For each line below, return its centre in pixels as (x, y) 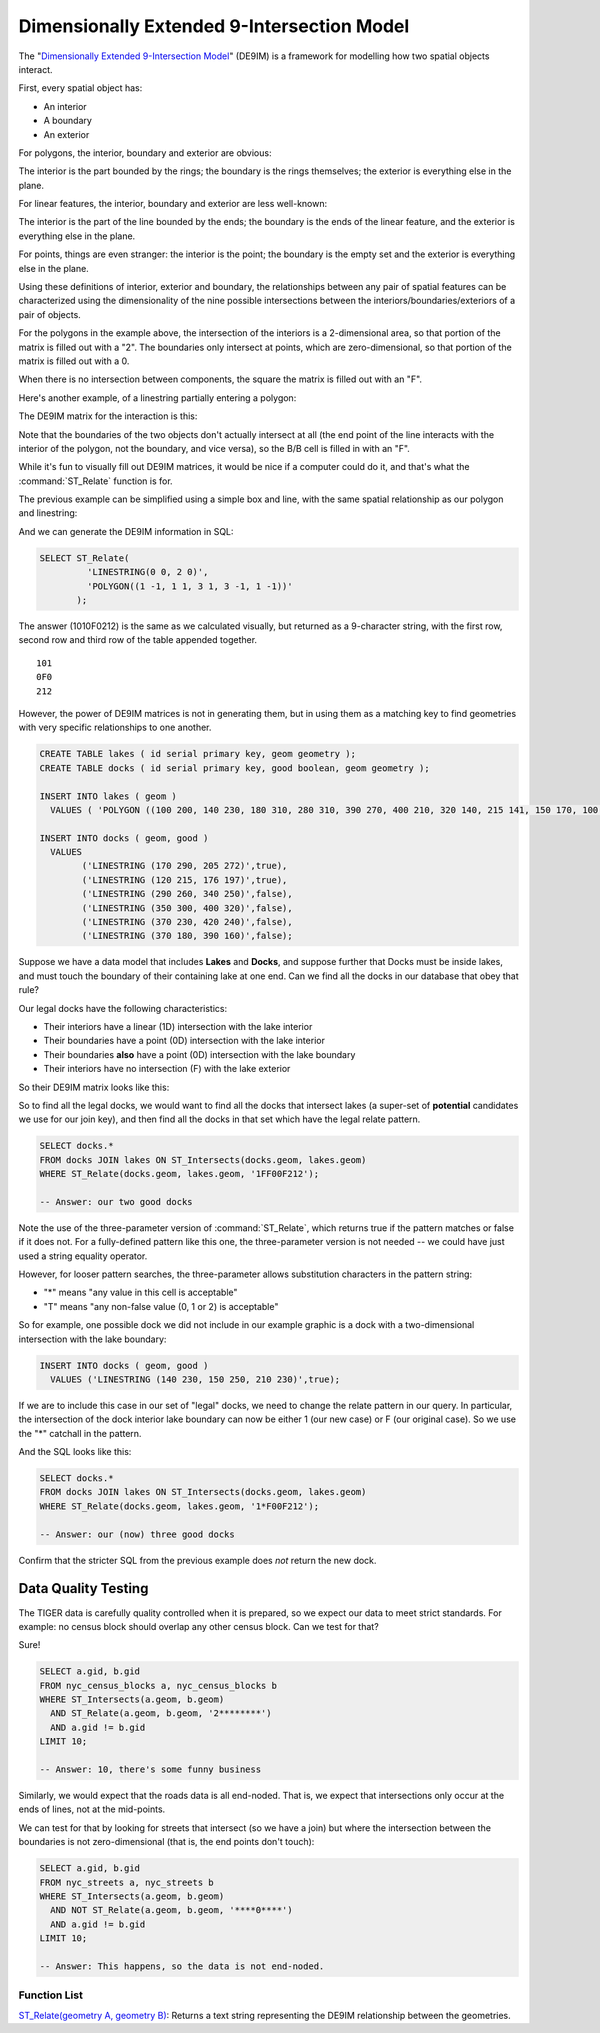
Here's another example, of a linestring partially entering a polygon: (157, 397)
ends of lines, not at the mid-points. (92, 1809)
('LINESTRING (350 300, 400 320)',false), (187, 908)
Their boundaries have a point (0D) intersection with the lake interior (184, 1041)
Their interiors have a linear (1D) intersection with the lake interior (178, 1026)
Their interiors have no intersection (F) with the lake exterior (167, 1069)
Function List (51, 1995)
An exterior (66, 134)
